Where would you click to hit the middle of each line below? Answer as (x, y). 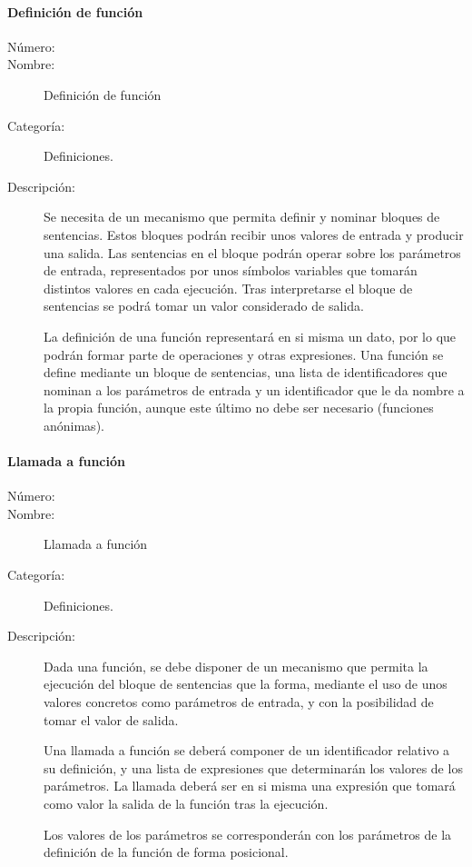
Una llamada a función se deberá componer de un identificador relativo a (247, 750)
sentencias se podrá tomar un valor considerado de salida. (204, 306)
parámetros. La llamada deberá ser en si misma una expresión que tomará (250, 786)
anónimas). (74, 425)
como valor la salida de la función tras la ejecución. (186, 803)
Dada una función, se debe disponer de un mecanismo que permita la (236, 666)
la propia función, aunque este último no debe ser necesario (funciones (239, 408)
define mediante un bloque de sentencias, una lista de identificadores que (246, 372)
